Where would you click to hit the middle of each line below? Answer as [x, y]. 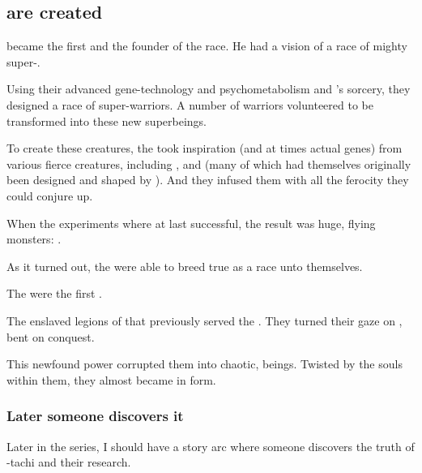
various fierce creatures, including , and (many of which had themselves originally [209, 163]
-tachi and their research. [69, 462]
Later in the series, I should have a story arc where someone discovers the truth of [211, 446]
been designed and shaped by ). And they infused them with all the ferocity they [208, 180]
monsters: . [34, 239]
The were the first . [54, 293]
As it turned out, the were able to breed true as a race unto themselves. [185, 266]
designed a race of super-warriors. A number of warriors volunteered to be [190, 104]
